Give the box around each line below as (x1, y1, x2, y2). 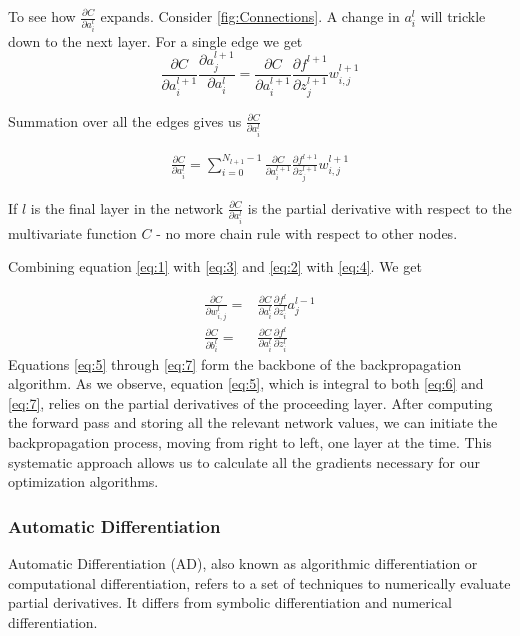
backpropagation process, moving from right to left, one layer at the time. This (8, 432, 492, 453)
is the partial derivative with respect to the (247, 197, 512, 218)
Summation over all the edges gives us (8, 110, 242, 131)
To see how (8, 6, 76, 26)
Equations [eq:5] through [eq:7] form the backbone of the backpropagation (8, 353, 462, 374)
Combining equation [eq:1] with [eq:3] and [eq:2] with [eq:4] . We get (8, 256, 422, 277)
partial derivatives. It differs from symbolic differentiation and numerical (8, 592, 452, 613)
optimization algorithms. (8, 471, 159, 492)
